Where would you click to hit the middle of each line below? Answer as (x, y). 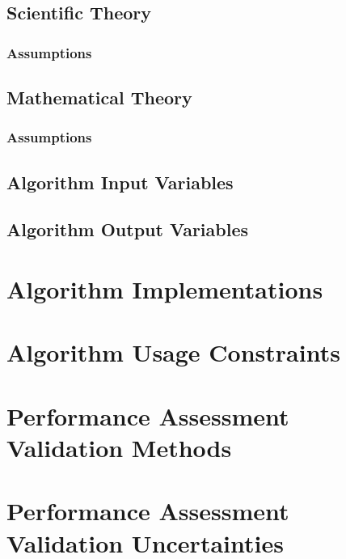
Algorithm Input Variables (120, 182)
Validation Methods (119, 447)
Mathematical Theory (99, 97)
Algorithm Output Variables (128, 229)
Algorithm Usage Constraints (173, 352)
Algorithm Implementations (165, 289)
